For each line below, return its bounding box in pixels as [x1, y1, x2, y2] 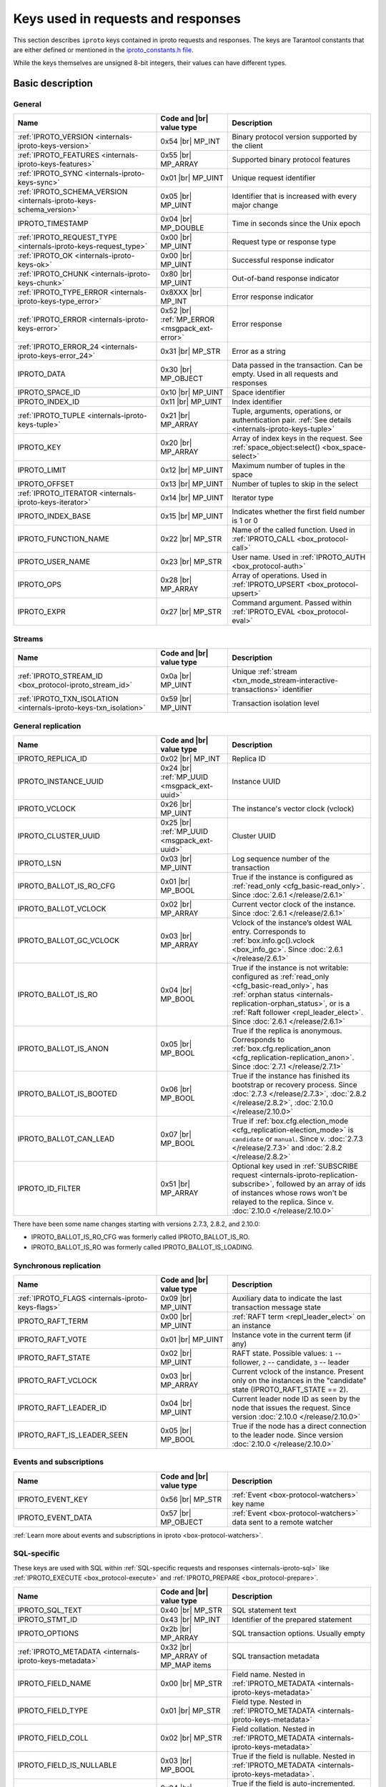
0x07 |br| [160, 1129, 192, 1139]
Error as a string [232, 347, 286, 357]
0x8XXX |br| [160, 287, 202, 297]
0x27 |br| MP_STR [160, 607, 222, 617]
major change [232, 200, 279, 210]
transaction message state [232, 1302, 322, 1312]
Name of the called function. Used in [232, 525, 355, 535]
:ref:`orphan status [232, 989, 295, 999]
